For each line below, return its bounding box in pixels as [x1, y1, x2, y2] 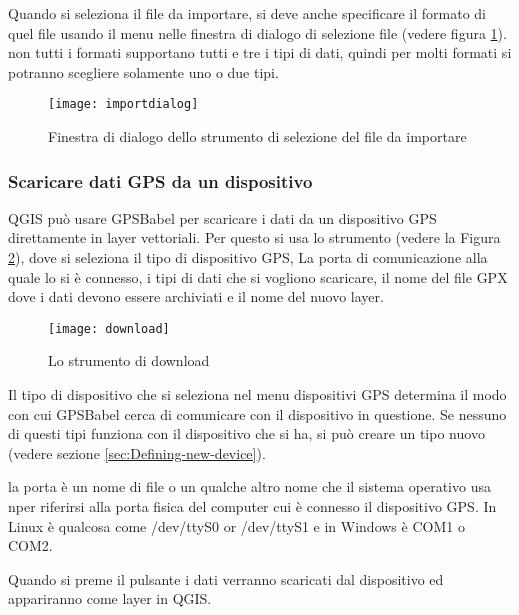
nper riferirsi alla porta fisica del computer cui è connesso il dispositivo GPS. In [8, 496, 497, 517]
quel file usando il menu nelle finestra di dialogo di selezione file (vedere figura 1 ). [8, 22, 507, 43]
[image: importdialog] [48, 97, 199, 112]
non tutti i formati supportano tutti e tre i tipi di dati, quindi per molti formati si [8, 42, 512, 63]
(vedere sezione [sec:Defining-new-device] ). [8, 442, 266, 463]
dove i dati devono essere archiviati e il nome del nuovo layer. [8, 286, 384, 307]
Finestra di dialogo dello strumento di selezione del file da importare [48, 126, 467, 147]
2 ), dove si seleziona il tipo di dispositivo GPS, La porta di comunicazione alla [8, 247, 488, 268]
